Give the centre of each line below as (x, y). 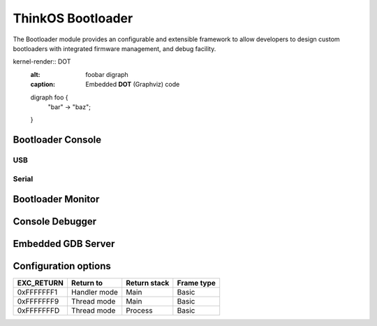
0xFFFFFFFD (38, 311)
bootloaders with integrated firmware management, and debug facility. (114, 48)
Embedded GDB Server (64, 244)
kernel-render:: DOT (42, 62)
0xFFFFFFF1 (37, 292)
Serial (23, 178)
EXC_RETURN (40, 283)
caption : (43, 85)
